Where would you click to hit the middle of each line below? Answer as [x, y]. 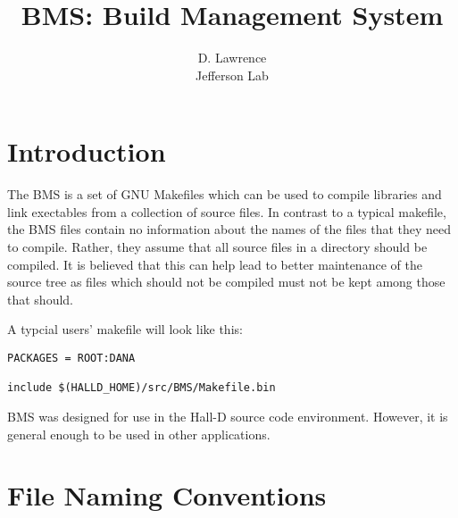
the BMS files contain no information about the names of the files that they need [229, 229]
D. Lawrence [232, 58]
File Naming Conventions [167, 495]
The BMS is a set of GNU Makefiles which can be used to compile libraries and [225, 194]
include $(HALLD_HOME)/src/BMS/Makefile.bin [142, 388]
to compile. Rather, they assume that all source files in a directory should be [217, 247]
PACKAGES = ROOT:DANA [71, 358]
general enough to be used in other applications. [139, 434]
